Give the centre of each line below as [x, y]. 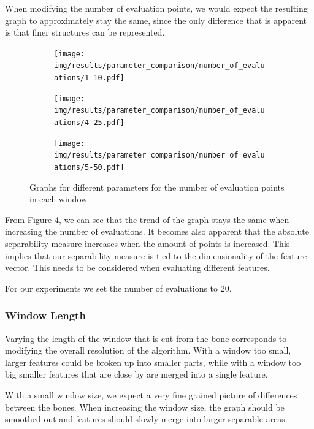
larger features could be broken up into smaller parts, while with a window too [153, 362]
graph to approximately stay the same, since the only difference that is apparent [156, 20]
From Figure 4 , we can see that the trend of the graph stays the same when [147, 219]
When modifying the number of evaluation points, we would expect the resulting [156, 8]
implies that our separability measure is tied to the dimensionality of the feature [156, 255]
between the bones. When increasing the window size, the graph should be [145, 407]
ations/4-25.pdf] [89, 123]
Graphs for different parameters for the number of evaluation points [157, 187]
